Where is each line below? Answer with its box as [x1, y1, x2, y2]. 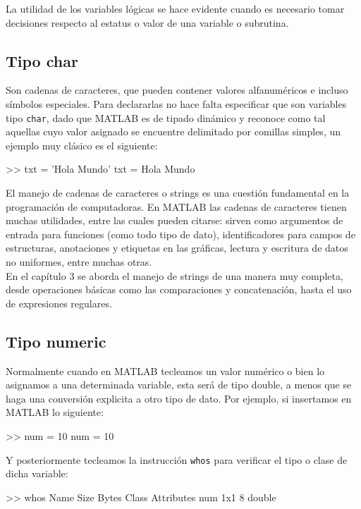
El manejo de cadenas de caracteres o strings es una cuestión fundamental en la [6, 185, 350, 200]
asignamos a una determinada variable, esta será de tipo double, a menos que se [6, 377, 352, 392]
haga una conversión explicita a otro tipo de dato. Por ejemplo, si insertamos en [6, 391, 352, 405]
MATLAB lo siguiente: [6, 405, 104, 419]
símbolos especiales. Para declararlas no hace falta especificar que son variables [6, 96, 347, 111]
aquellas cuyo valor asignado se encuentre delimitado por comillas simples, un [6, 124, 341, 139]
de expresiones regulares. [6, 295, 112, 310]
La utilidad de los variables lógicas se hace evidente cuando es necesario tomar [6, 1, 345, 16]
